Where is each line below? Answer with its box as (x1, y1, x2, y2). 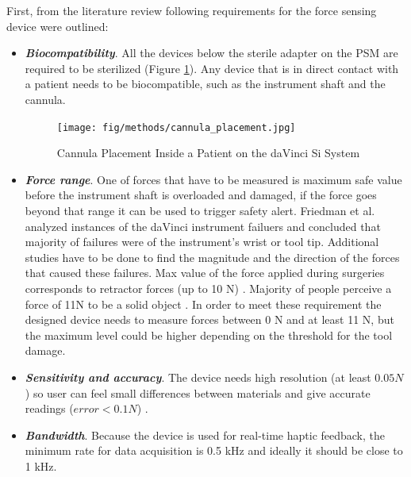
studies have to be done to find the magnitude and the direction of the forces (25, 248, 400, 265)
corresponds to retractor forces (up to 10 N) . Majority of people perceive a (25, 279, 392, 296)
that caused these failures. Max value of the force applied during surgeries (25, 264, 385, 281)
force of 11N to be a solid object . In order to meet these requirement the (25, 295, 382, 312)
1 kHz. (25, 457, 57, 474)
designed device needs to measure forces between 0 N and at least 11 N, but (25, 311, 394, 328)
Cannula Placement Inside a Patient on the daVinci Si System (56, 144, 360, 161)
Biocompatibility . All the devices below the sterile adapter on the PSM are (25, 44, 398, 61)
